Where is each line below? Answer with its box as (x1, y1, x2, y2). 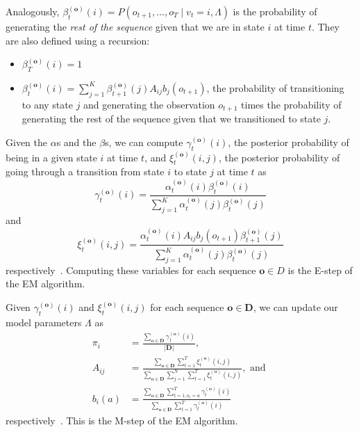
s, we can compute (105, 134, 183, 149)
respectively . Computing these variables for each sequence (6, 262, 256, 277)
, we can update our (253, 299, 338, 314)
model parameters (6, 314, 82, 329)
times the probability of (241, 97, 342, 111)
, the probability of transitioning (206, 80, 344, 95)
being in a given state (6, 150, 97, 164)
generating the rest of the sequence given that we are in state (6, 19, 265, 33)
